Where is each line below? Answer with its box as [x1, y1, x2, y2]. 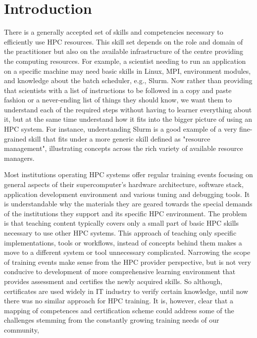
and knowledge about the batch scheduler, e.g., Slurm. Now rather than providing [4, 75, 253, 86]
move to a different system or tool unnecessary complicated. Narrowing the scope [4, 247, 251, 257]
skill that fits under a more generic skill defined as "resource [28, 133, 210, 144]
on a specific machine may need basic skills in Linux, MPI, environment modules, [4, 65, 251, 76]
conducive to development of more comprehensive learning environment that [4, 266, 236, 277]
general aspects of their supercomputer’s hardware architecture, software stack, [4, 179, 244, 190]
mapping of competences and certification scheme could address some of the [4, 305, 234, 315]
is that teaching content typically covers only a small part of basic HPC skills [4, 218, 239, 228]
